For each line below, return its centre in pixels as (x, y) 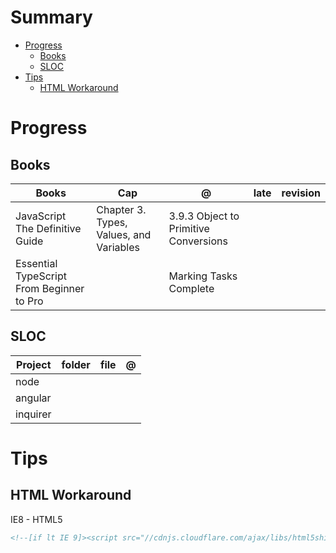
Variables (118, 247)
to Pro (29, 301)
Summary (51, 17)
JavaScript (41, 216)
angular (33, 398)
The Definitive (48, 228)
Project (34, 364)
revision (301, 193)
